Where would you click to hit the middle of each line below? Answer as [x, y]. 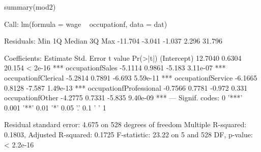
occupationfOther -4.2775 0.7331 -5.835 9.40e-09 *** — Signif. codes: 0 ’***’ [123, 98]
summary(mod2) [30, 7]
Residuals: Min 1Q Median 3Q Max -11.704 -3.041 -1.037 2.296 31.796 [113, 41]
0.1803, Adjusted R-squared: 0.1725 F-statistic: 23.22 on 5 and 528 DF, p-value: [128, 134]
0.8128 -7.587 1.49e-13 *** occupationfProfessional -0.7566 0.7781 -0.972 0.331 [126, 87]
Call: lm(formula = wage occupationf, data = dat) [86, 24]
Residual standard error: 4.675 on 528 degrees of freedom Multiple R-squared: [125, 124]
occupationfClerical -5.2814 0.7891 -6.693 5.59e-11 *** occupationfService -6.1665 [131, 77]
